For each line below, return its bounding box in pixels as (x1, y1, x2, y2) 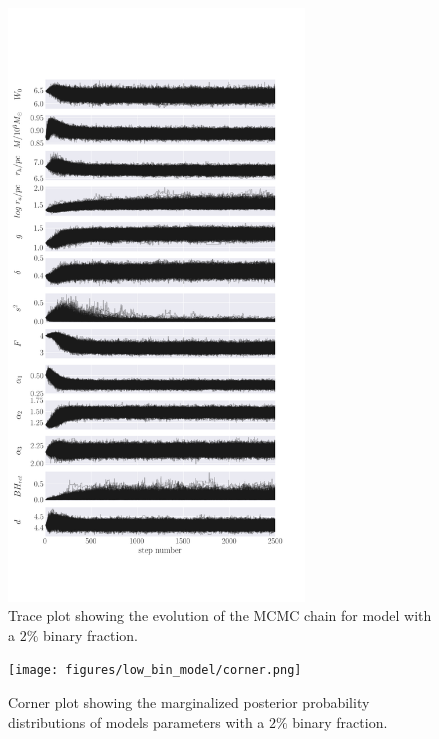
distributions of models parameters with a (8, 711, 265, 732)
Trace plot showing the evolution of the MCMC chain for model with (8, 605, 432, 626)
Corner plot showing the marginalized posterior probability (8, 692, 370, 713)
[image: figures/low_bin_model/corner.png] (8, 663, 302, 678)
